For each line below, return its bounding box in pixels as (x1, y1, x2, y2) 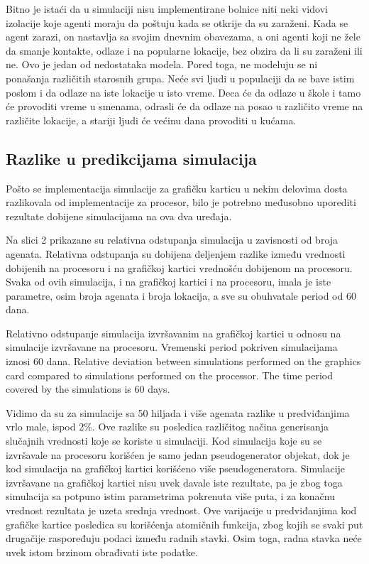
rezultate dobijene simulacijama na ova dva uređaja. (6, 208, 232, 223)
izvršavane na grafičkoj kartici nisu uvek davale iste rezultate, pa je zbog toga (6, 474, 343, 489)
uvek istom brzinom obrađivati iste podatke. (6, 544, 198, 559)
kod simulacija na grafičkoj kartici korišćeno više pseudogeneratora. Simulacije (6, 461, 346, 476)
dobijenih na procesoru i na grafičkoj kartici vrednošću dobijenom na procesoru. (6, 260, 353, 275)
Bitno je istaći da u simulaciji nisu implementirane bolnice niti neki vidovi (6, 1, 328, 16)
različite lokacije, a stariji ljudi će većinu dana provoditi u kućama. (6, 112, 297, 127)
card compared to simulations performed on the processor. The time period (6, 367, 334, 382)
